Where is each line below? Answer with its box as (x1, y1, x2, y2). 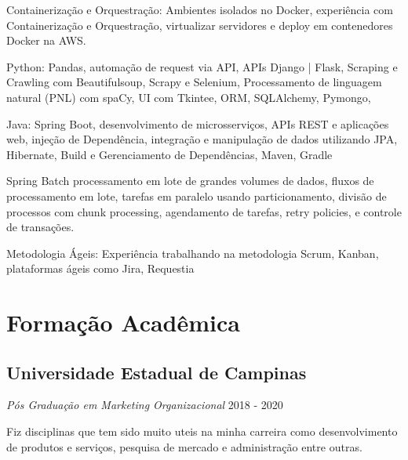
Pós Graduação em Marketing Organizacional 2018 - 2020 (6, 397, 283, 413)
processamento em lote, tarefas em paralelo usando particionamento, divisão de (6, 187, 387, 204)
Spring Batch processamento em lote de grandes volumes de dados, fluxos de (6, 172, 374, 189)
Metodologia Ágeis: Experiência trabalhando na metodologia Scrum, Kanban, (6, 244, 379, 261)
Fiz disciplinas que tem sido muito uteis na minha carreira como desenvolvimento (6, 423, 398, 440)
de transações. (6, 219, 75, 235)
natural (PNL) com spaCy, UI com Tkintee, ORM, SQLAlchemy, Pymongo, (6, 89, 371, 105)
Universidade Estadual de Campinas (6, 360, 307, 384)
